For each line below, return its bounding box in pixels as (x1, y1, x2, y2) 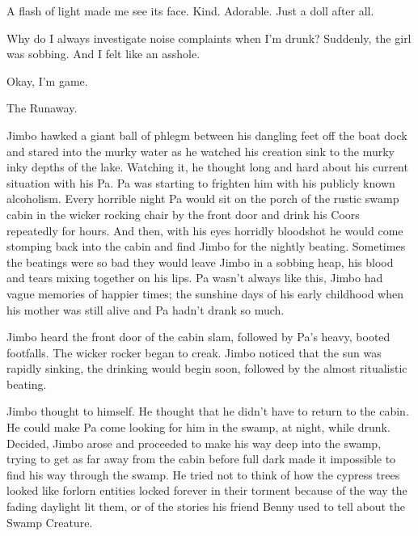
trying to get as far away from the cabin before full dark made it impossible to (6, 450, 396, 467)
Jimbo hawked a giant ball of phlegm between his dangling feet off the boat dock (6, 126, 407, 143)
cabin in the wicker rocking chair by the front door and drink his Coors (6, 205, 360, 222)
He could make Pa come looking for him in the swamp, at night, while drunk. (6, 419, 391, 436)
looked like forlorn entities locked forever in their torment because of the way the (6, 482, 407, 499)
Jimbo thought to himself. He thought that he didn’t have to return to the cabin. (6, 403, 409, 420)
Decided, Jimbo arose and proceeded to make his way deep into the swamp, (6, 434, 382, 451)
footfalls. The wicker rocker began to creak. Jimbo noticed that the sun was (6, 344, 382, 361)
